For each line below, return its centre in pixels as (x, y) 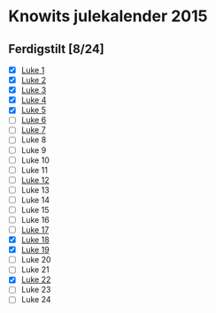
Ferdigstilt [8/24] (57, 49)
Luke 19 (35, 250)
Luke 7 (33, 130)
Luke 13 (35, 190)
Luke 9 (34, 150)
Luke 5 (33, 110)
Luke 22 (36, 279)
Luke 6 (34, 120)
